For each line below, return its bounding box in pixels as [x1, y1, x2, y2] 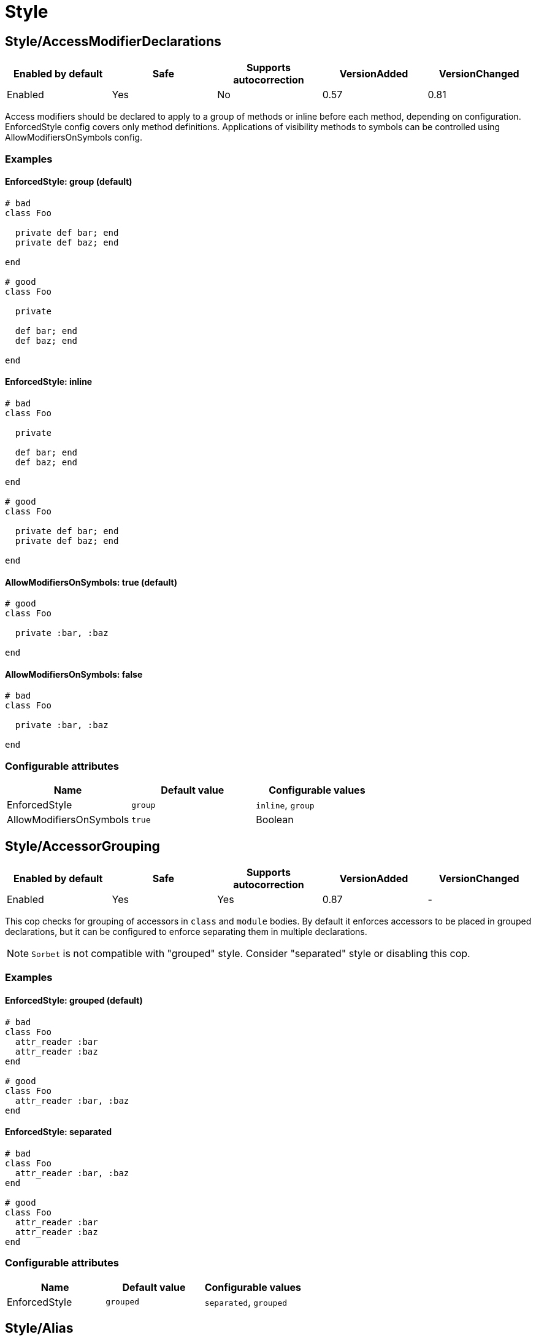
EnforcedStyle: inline [5, 376, 93, 387]
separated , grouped [204, 1295, 288, 1308]
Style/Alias [5, 1320, 74, 1336]
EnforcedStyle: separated [5, 1126, 112, 1137]
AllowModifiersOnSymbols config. [5, 132, 143, 143]
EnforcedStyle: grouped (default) [5, 995, 143, 1006]
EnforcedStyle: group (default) [5, 176, 132, 187]
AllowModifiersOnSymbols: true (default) [5, 576, 177, 587]
